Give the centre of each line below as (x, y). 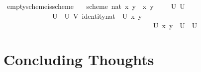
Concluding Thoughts (79, 59)
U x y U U (175, 25)
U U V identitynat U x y (97, 16)
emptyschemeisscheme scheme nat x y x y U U (96, 6)
